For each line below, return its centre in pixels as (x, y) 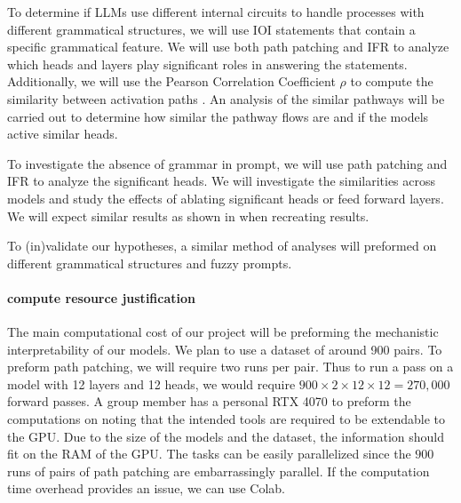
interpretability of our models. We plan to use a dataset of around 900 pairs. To (225, 349)
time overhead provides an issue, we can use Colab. (147, 488)
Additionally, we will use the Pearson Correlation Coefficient (171, 81)
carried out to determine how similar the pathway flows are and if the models (218, 116)
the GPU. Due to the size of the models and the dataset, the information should (226, 436)
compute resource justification (101, 297)
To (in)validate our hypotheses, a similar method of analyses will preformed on (222, 246)
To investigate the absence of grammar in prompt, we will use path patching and (227, 163)
